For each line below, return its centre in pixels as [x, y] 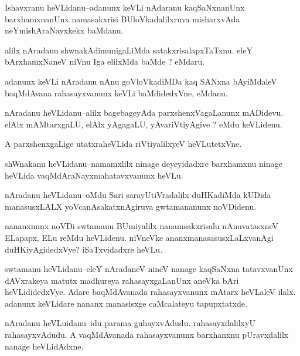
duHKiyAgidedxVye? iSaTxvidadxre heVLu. [84, 249]
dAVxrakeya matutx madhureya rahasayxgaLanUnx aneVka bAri [122, 280]
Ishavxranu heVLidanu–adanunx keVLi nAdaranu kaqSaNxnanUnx [125, 7]
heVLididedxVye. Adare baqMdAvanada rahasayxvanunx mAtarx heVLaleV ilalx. [150, 292]
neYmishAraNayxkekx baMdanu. [64, 30]
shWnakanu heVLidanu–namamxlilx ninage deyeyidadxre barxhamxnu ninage [144, 163]
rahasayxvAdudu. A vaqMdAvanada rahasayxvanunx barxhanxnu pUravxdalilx [147, 335]
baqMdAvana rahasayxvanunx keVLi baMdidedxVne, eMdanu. [116, 93]
